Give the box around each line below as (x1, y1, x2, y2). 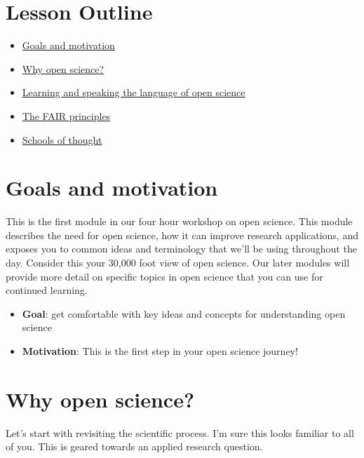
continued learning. (6, 283, 88, 297)
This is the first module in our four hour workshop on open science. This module (6, 214, 353, 229)
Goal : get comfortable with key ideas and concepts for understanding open (22, 306, 346, 321)
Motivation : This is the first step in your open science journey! (22, 343, 298, 358)
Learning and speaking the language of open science (22, 85, 245, 100)
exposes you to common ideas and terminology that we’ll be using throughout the (6, 241, 357, 256)
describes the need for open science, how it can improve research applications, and (6, 227, 358, 242)
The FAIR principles (22, 108, 111, 123)
